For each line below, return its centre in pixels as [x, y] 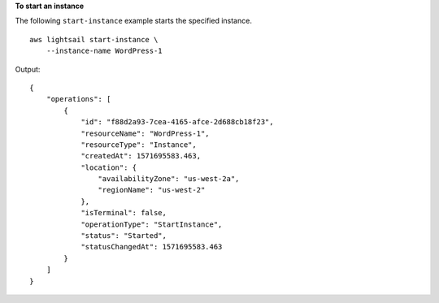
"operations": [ [78, 99]
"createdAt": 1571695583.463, [141, 156]
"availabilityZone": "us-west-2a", [169, 179]
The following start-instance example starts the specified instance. [133, 21]
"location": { [109, 167]
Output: [28, 69]
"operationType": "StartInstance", [152, 224]
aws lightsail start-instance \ [94, 39]
